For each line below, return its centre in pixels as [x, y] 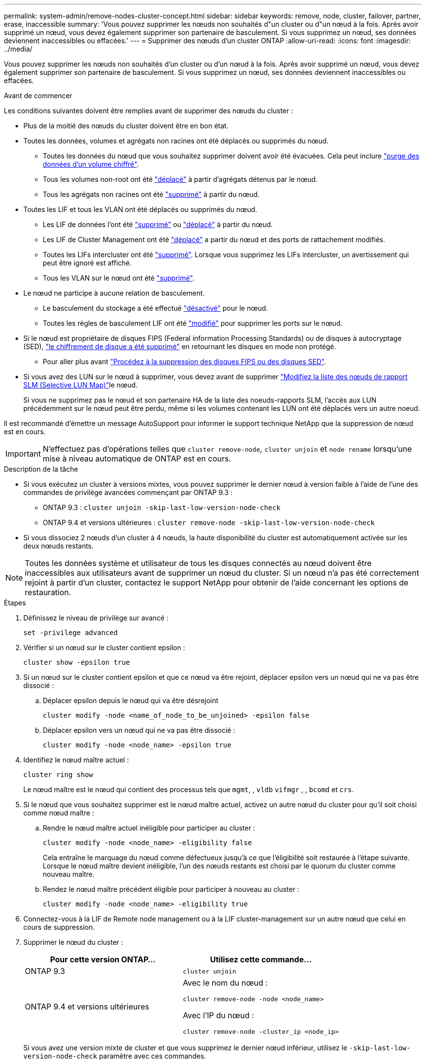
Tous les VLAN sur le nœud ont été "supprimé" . [119, 278]
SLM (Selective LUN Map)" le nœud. [80, 385]
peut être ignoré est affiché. [87, 263]
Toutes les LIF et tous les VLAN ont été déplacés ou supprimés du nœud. [140, 209]
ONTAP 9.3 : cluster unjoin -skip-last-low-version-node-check [162, 507]
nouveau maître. [69, 874]
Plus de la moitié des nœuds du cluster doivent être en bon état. [126, 126]
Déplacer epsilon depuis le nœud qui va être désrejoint [131, 700]
